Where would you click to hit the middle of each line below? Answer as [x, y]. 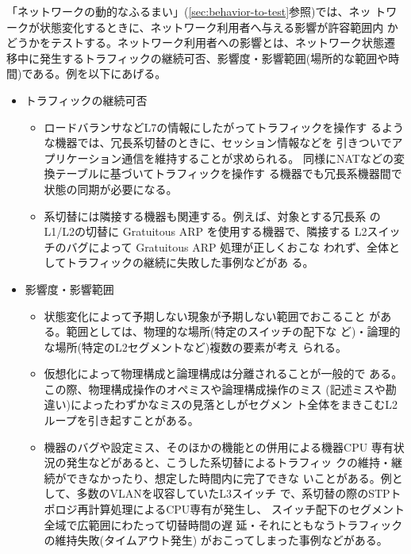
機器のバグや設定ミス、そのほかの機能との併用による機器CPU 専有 [219, 446]
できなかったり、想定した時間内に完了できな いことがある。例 [229, 477]
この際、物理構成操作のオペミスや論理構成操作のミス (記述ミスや [215, 389]
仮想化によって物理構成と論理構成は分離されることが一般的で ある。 [223, 373]
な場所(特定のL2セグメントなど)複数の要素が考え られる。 [195, 346]
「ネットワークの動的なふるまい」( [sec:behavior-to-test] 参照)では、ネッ [189, 11]
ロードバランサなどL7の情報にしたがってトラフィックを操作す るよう [224, 127]
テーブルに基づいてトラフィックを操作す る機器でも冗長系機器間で [229, 173]
